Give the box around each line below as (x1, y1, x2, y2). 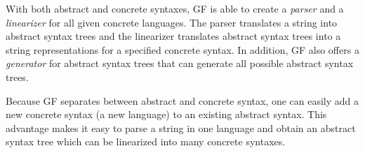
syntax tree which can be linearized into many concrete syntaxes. (6, 134, 286, 149)
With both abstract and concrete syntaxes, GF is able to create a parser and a (6, 1, 344, 15)
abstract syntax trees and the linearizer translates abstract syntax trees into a (6, 29, 341, 43)
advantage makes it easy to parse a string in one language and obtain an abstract (6, 120, 356, 135)
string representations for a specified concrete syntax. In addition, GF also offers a (6, 42, 359, 57)
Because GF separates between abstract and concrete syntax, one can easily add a (6, 93, 359, 108)
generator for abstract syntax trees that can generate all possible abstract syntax (6, 56, 354, 71)
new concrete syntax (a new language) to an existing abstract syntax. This (6, 107, 327, 122)
